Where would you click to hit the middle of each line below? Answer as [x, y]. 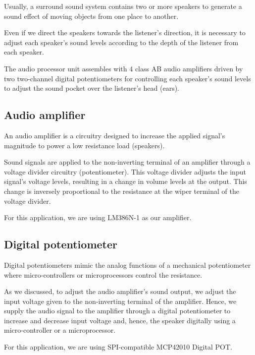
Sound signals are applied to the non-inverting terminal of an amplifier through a [127, 162]
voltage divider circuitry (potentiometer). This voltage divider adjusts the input [125, 171]
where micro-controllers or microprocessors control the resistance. [103, 274]
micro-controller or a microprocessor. [60, 330]
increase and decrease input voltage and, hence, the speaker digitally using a [120, 320]
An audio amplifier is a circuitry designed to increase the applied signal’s [115, 135]
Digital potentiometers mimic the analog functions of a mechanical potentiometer [127, 265]
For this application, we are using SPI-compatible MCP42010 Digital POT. [118, 347]
